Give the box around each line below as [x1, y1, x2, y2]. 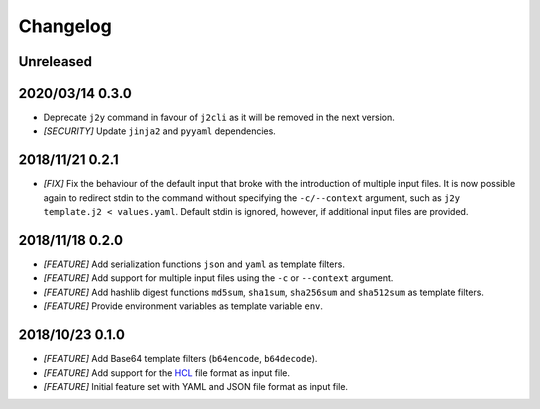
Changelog [18, 15, 112, 37]
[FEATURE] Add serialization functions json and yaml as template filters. [43, 258, 345, 270]
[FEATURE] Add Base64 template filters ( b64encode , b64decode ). [43, 353, 318, 365]
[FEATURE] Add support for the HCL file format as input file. [43, 366, 290, 379]
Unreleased [18, 53, 93, 70]
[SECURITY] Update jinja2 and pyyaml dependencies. [43, 125, 277, 137]
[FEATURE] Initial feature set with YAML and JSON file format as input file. [43, 380, 349, 392]
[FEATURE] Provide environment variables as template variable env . [43, 300, 324, 312]
